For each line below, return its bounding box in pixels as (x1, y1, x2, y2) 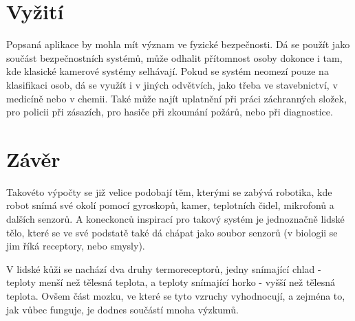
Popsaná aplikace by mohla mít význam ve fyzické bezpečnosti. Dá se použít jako (6, 37, 350, 52)
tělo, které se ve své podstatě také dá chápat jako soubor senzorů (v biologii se (6, 225, 338, 239)
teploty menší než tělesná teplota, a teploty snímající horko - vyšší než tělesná (6, 275, 336, 289)
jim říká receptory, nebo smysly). (6, 239, 145, 253)
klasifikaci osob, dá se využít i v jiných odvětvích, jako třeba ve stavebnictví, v (6, 77, 338, 91)
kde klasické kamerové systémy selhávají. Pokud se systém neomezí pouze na (6, 64, 329, 78)
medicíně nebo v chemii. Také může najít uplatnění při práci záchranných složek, (6, 91, 347, 105)
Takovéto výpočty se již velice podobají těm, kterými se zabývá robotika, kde (6, 184, 332, 199)
